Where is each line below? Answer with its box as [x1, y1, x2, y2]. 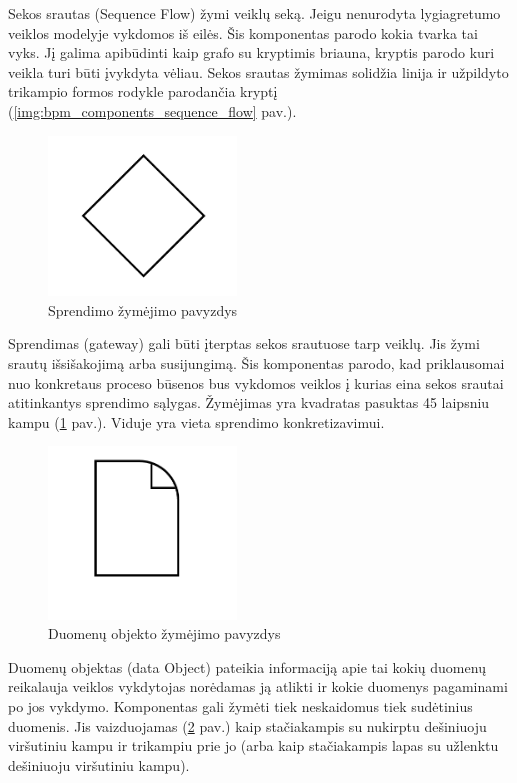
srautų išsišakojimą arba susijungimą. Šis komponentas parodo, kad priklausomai [8, 352, 505, 373]
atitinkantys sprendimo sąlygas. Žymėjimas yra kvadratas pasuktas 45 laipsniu [8, 392, 490, 413]
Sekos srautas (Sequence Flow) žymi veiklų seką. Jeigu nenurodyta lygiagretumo [8, 3, 501, 23]
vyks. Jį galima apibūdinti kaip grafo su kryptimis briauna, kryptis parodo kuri [8, 42, 495, 63]
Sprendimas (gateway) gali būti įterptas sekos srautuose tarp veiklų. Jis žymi [8, 333, 480, 354]
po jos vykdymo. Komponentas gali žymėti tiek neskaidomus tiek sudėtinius [8, 696, 473, 717]
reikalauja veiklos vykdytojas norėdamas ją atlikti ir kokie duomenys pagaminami [8, 676, 508, 697]
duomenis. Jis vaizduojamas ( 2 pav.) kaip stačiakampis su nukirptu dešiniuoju [8, 715, 487, 736]
